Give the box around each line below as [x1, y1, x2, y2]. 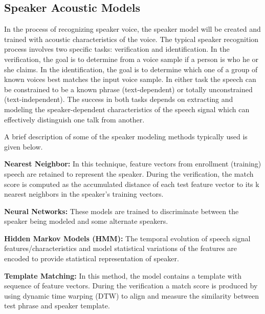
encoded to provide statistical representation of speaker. [4, 253, 179, 264]
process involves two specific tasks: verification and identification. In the [4, 44, 230, 54]
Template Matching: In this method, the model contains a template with [4, 270, 241, 281]
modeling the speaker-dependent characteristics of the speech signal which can [4, 103, 250, 114]
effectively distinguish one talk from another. [4, 114, 145, 124]
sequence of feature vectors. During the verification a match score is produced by [4, 280, 258, 291]
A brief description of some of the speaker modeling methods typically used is [4, 131, 248, 142]
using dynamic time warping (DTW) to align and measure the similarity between [4, 290, 259, 301]
